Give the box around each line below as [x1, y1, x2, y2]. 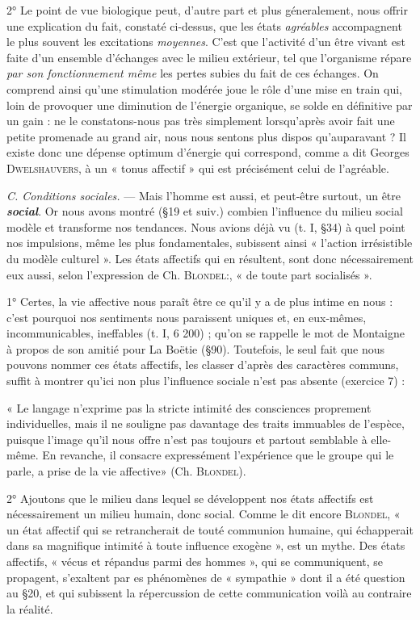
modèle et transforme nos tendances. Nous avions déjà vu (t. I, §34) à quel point [6, 218, 405, 235]
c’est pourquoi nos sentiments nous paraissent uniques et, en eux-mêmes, [6, 308, 367, 325]
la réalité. [6, 600, 53, 617]
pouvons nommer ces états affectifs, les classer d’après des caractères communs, [6, 356, 399, 373]
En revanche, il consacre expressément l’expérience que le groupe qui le [42, 446, 394, 463]
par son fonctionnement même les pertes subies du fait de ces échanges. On [6, 65, 379, 82]
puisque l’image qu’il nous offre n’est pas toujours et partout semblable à [6, 430, 367, 447]
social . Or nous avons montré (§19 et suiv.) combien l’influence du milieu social [6, 203, 403, 220]
